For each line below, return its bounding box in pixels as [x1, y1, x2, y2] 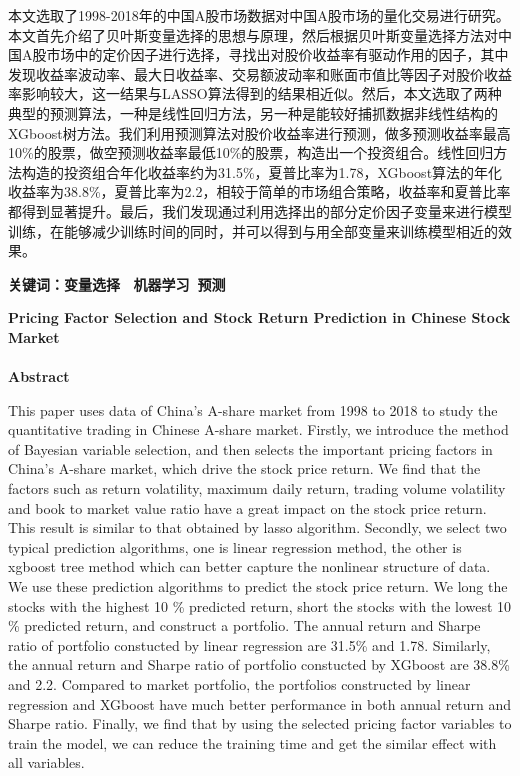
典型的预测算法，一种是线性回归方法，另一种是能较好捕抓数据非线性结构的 [8, 102, 498, 123]
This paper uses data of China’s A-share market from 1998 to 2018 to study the [8, 399, 498, 420]
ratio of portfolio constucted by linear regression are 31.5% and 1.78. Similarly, [8, 634, 491, 655]
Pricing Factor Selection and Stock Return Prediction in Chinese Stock [8, 307, 511, 328]
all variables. [8, 752, 85, 773]
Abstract [8, 366, 70, 387]
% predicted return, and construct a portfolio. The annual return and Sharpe [8, 615, 481, 636]
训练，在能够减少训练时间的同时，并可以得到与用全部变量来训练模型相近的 [8, 220, 498, 241]
